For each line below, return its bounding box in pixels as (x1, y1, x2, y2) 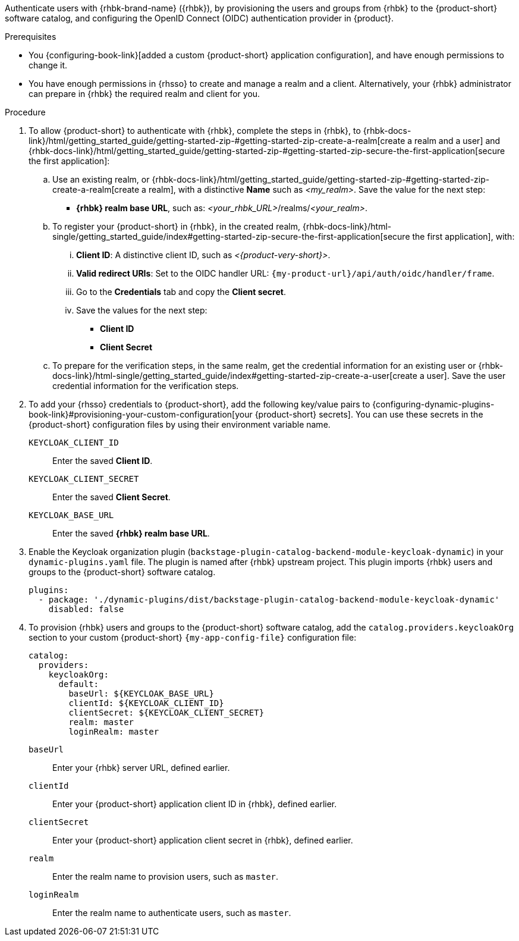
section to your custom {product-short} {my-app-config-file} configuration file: (29, 632, 357, 642)
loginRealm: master (68, 727, 159, 736)
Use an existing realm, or (52, 174, 150, 184)
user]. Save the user (426, 371, 506, 381)
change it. (29, 60, 68, 70)
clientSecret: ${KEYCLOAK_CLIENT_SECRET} (68, 708, 265, 717)
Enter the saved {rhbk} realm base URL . (52, 528, 210, 538)
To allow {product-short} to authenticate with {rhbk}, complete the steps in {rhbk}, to (29, 126, 361, 136)
